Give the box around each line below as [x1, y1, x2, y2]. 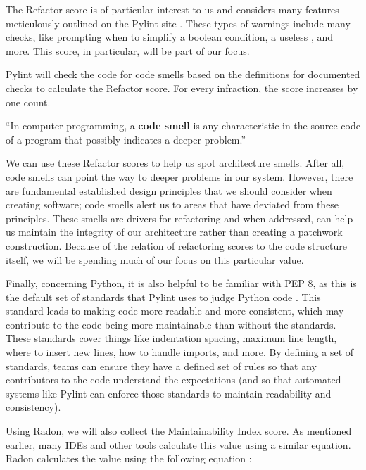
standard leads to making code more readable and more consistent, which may [6, 303, 344, 318]
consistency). [6, 400, 61, 414]
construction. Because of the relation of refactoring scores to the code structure [6, 238, 347, 253]
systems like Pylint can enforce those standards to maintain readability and [6, 386, 332, 400]
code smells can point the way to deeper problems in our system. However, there [6, 169, 353, 184]
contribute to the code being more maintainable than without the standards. [6, 317, 336, 331]
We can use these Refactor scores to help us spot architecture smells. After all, [6, 155, 345, 170]
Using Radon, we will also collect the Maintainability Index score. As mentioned [6, 424, 352, 438]
